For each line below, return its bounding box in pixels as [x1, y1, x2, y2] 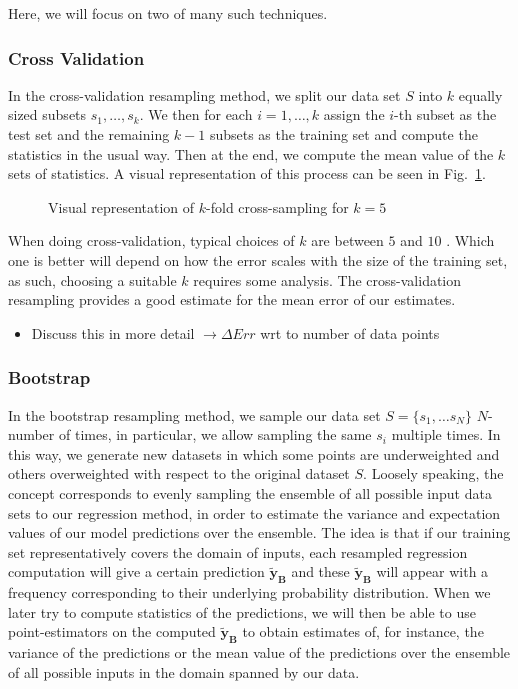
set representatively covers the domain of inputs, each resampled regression [8, 541, 468, 562]
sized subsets [8, 104, 87, 125]
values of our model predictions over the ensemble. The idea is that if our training [8, 522, 511, 543]
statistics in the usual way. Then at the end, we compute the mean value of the [8, 143, 494, 164]
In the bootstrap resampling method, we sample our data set [8, 404, 381, 425]
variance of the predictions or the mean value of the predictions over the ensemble [8, 642, 511, 663]
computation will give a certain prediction [8, 561, 265, 582]
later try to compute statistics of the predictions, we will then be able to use [8, 601, 476, 622]
